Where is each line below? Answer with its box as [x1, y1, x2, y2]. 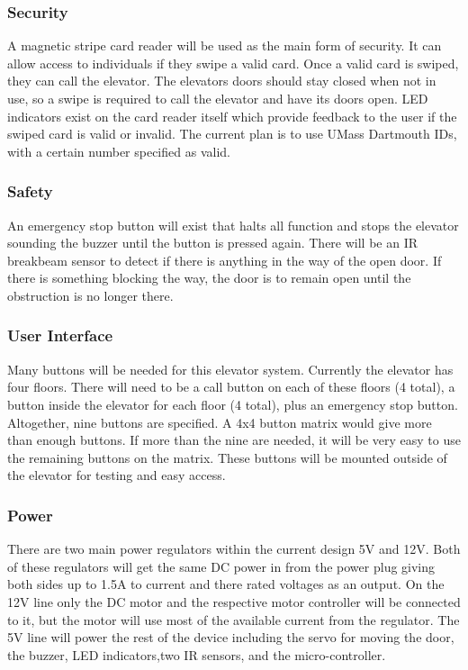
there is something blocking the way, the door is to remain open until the [7, 268, 411, 287]
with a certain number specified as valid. [7, 141, 230, 160]
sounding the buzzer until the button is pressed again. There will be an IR [7, 233, 418, 252]
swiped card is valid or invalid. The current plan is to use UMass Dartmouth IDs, [7, 124, 457, 143]
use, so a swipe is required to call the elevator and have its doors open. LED [7, 89, 428, 107]
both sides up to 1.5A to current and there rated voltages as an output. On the [7, 575, 445, 593]
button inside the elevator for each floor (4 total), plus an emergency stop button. [7, 394, 458, 413]
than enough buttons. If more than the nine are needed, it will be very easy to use [7, 430, 461, 449]
